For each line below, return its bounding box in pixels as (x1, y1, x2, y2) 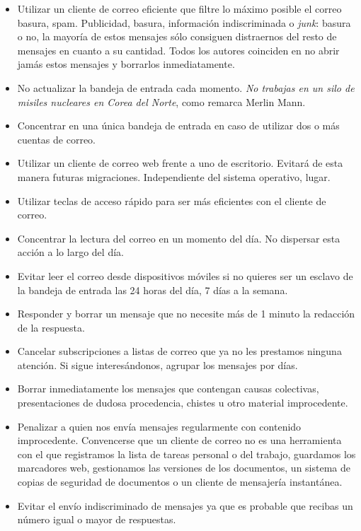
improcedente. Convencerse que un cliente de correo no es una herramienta (17, 433, 342, 448)
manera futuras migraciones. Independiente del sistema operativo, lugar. (17, 169, 331, 184)
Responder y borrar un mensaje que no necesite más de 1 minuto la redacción (17, 306, 355, 321)
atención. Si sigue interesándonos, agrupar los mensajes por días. (17, 357, 298, 372)
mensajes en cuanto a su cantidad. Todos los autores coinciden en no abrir (17, 42, 340, 57)
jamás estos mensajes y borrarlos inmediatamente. (17, 57, 235, 71)
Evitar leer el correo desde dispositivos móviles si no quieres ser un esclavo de (17, 268, 353, 283)
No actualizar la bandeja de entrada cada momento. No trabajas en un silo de (17, 80, 355, 95)
